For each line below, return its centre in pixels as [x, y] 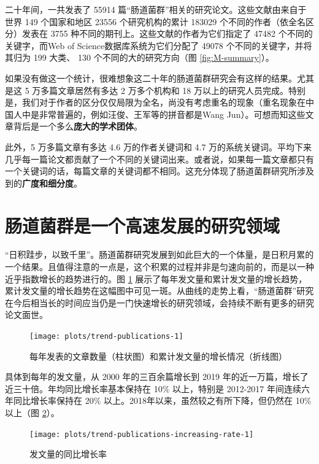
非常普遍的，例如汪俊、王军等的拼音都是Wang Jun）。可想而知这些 [172, 114]
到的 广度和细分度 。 [44, 183]
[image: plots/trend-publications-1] [106, 336]
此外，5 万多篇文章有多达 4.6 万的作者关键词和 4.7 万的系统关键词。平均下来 [159, 146]
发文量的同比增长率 [68, 454]
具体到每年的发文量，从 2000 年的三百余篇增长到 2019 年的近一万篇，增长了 [157, 377]
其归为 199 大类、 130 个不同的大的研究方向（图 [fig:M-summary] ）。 [140, 57]
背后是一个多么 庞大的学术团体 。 [78, 126]
